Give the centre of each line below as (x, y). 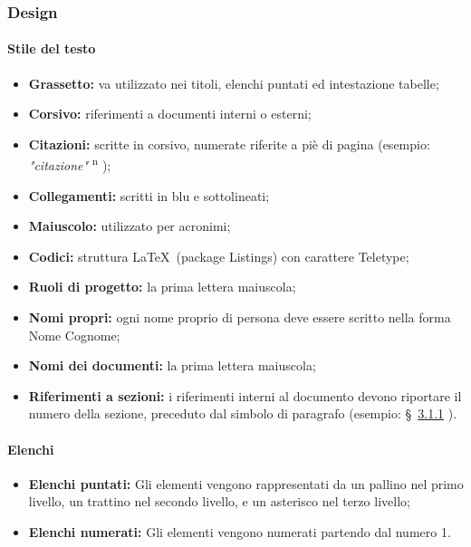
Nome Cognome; (74, 335)
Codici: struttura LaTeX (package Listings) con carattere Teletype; (219, 256)
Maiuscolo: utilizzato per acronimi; (130, 226)
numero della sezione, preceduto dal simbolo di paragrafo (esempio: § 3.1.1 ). (243, 413)
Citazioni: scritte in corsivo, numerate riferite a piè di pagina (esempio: (229, 144)
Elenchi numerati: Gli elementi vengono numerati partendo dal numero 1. (240, 532)
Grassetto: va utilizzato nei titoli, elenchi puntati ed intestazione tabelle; (234, 83)
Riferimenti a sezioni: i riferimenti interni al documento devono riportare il (245, 395)
